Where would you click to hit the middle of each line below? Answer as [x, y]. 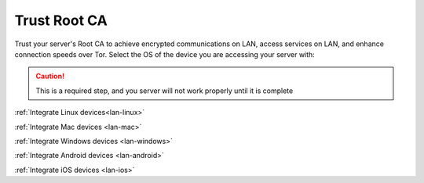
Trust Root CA [61, 20]
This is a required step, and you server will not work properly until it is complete [164, 91]
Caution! [50, 76]
